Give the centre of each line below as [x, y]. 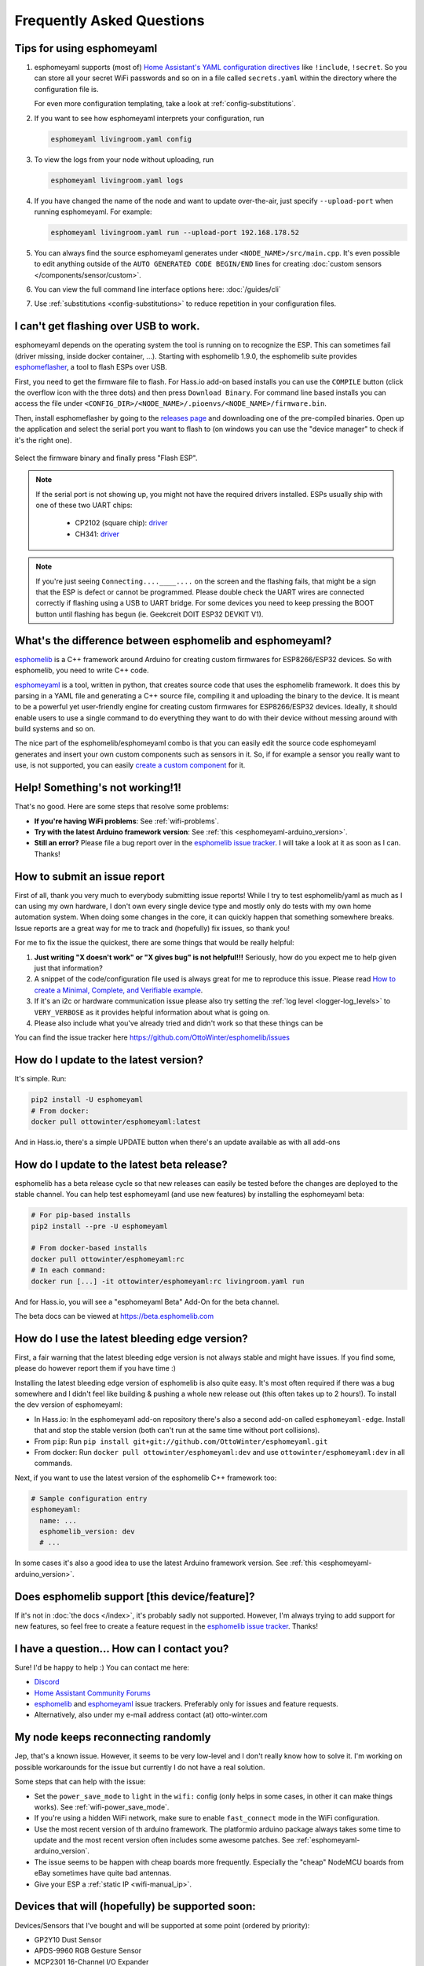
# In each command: [68, 1270]
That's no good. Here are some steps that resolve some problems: [122, 807]
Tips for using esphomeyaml [86, 48]
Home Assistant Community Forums [92, 1693]
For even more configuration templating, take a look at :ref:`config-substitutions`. [165, 104]
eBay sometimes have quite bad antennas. [103, 1873]
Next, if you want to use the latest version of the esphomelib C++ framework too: [146, 1478]
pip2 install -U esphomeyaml [87, 1100]
